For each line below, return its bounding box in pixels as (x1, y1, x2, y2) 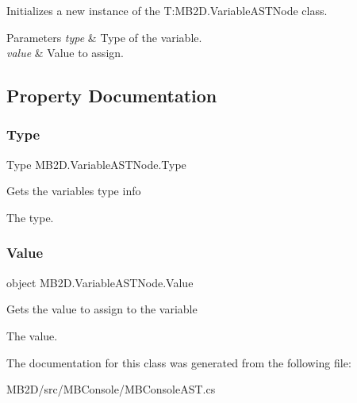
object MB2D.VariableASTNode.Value (6, 274, 194, 290)
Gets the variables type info (6, 182, 141, 199)
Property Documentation (6, 83, 217, 108)
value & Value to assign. (6, 44, 124, 61)
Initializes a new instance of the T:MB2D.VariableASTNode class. (6, 2, 328, 18)
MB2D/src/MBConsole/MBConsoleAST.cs (6, 381, 216, 397)
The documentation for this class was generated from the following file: (6, 354, 351, 370)
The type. (6, 209, 54, 225)
